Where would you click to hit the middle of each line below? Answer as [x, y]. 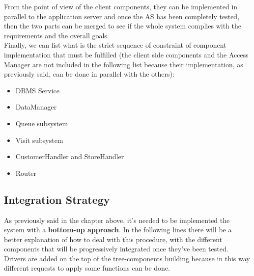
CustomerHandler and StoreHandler [70, 156]
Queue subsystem [42, 123]
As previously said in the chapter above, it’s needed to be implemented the [117, 220]
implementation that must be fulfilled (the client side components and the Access [126, 54]
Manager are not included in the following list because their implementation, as [124, 64]
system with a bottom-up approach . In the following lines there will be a [118, 230]
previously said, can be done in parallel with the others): [89, 74]
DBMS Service [37, 90]
